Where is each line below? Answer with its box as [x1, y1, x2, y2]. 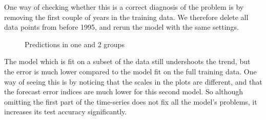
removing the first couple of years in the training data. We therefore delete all [4, 11, 249, 22]
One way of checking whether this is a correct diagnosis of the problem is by [4, 2, 244, 12]
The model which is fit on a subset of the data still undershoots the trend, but [4, 56, 251, 67]
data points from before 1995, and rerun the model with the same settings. [4, 22, 239, 32]
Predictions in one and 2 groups [25, 38, 125, 49]
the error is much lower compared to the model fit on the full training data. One [4, 66, 257, 76]
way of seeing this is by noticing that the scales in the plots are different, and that [4, 76, 262, 87]
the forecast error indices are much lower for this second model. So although [4, 86, 243, 97]
